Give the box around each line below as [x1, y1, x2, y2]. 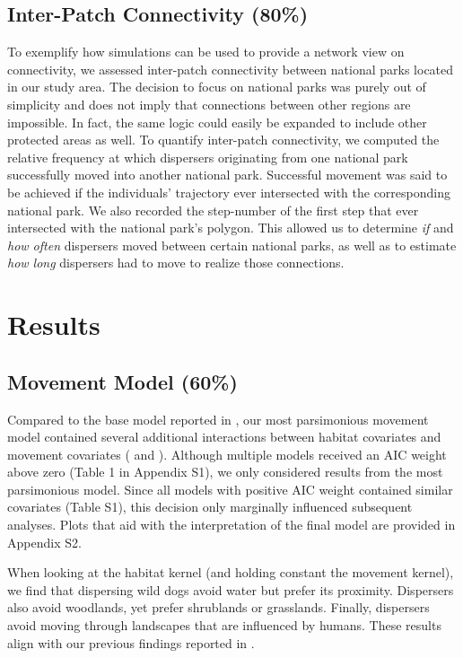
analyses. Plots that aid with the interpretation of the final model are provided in [7, 515, 456, 534]
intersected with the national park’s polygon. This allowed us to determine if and [7, 218, 454, 237]
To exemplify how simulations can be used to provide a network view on [7, 42, 405, 61]
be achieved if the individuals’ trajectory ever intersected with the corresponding [7, 182, 450, 201]
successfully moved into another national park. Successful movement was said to [7, 165, 448, 184]
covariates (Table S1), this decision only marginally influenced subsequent [7, 497, 413, 516]
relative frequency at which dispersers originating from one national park [7, 147, 408, 166]
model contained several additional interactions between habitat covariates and [7, 427, 441, 446]
